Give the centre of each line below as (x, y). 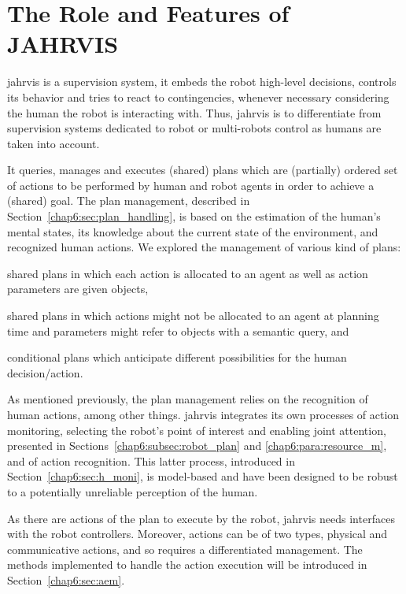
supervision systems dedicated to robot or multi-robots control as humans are (194, 128)
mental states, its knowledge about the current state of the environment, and (193, 231)
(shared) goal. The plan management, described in (129, 200)
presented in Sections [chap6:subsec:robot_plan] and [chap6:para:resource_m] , (197, 445)
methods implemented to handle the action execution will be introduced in (187, 564)
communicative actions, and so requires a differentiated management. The (185, 549)
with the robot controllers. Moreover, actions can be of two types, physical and (197, 534)
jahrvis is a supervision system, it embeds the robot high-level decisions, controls (202, 82)
